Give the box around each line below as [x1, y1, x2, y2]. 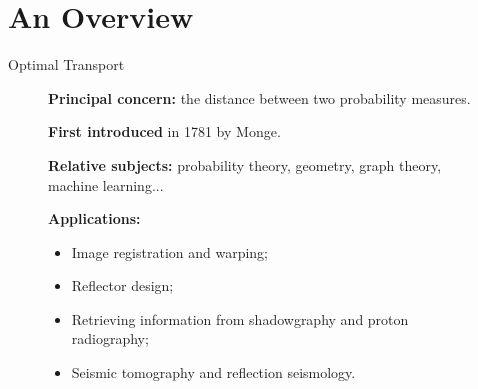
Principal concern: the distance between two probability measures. [48, 87, 471, 108]
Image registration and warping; [71, 241, 269, 262]
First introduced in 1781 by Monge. [48, 121, 281, 142]
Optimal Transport [8, 54, 125, 75]
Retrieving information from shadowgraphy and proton [71, 308, 409, 329]
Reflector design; [71, 275, 174, 296]
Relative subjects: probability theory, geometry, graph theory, [48, 154, 442, 175]
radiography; [71, 328, 149, 349]
